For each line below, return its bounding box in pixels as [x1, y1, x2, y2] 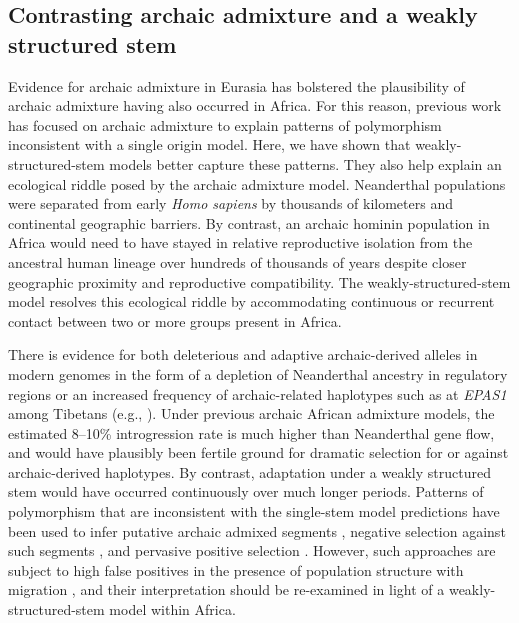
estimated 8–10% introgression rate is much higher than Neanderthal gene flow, [8, 422, 495, 443]
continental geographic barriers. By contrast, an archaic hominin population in [8, 212, 490, 233]
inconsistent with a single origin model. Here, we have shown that [8, 134, 411, 155]
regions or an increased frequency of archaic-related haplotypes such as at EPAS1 [8, 383, 507, 404]
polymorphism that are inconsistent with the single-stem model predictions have [8, 501, 500, 522]
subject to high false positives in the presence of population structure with [8, 559, 464, 580]
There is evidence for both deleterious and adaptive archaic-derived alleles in [8, 344, 478, 365]
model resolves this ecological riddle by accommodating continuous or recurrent [8, 291, 495, 312]
